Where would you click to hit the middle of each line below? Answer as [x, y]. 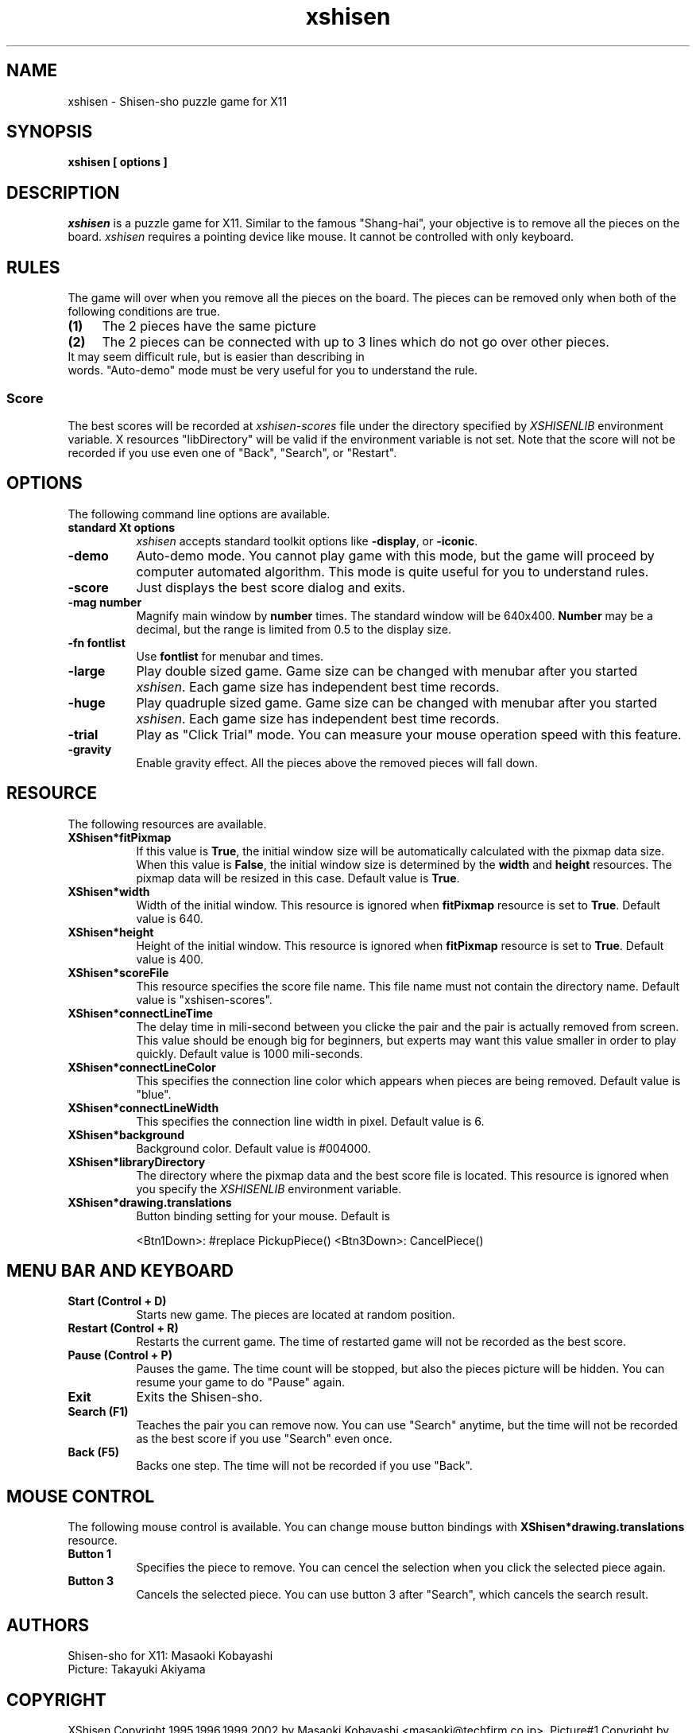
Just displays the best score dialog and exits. [271, 587]
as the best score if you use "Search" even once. [264, 1439]
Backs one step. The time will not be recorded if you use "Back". [304, 1466]
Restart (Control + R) [123, 1328]
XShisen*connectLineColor [142, 1067]
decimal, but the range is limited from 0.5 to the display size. [294, 629]
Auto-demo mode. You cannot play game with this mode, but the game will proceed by [395, 555]
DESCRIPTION [63, 192]
